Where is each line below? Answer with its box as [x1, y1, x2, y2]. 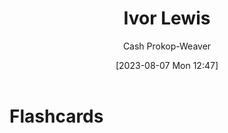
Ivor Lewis [123, 7, 211, 30]
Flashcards [9, 105, 104, 127]
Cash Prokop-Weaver [122, 40, 212, 52]
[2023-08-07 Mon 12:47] [115, 59, 219, 71]
